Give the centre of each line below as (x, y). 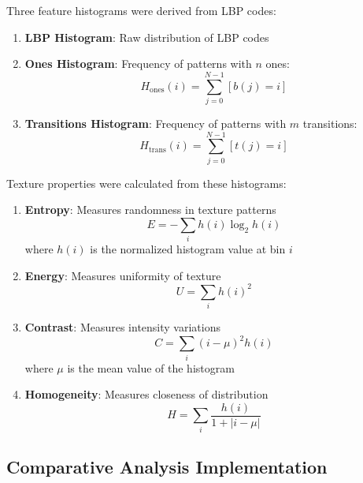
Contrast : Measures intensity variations (122, 327)
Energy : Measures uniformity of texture (123, 275)
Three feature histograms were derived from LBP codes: (141, 10)
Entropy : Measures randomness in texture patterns (150, 210)
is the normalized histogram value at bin (188, 249)
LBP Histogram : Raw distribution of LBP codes (147, 37)
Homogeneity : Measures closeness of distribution (146, 394)
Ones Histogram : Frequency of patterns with (138, 64)
